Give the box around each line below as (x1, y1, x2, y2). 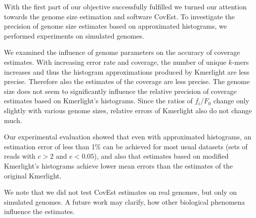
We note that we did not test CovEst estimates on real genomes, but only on (4, 187, 237, 197)
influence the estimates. (4, 206, 75, 217)
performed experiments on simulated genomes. (4, 30, 144, 41)
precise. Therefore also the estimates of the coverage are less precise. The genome (4, 76, 250, 87)
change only (213, 95, 250, 106)
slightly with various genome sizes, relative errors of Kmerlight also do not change (4, 105, 252, 115)
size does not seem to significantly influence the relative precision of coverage (4, 86, 237, 96)
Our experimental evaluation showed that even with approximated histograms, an (4, 131, 252, 142)
